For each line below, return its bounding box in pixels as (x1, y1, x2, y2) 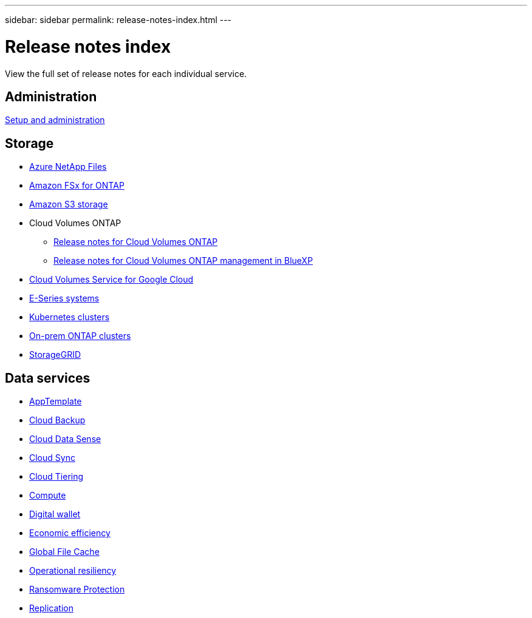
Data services (5, 370, 90, 386)
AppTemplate (29, 396, 82, 407)
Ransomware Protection (29, 584, 125, 595)
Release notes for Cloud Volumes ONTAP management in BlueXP (53, 255, 313, 266)
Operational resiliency (29, 565, 117, 576)
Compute (29, 490, 66, 501)
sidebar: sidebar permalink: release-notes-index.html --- (5, 15, 232, 25)
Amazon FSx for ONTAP (29, 180, 124, 191)
